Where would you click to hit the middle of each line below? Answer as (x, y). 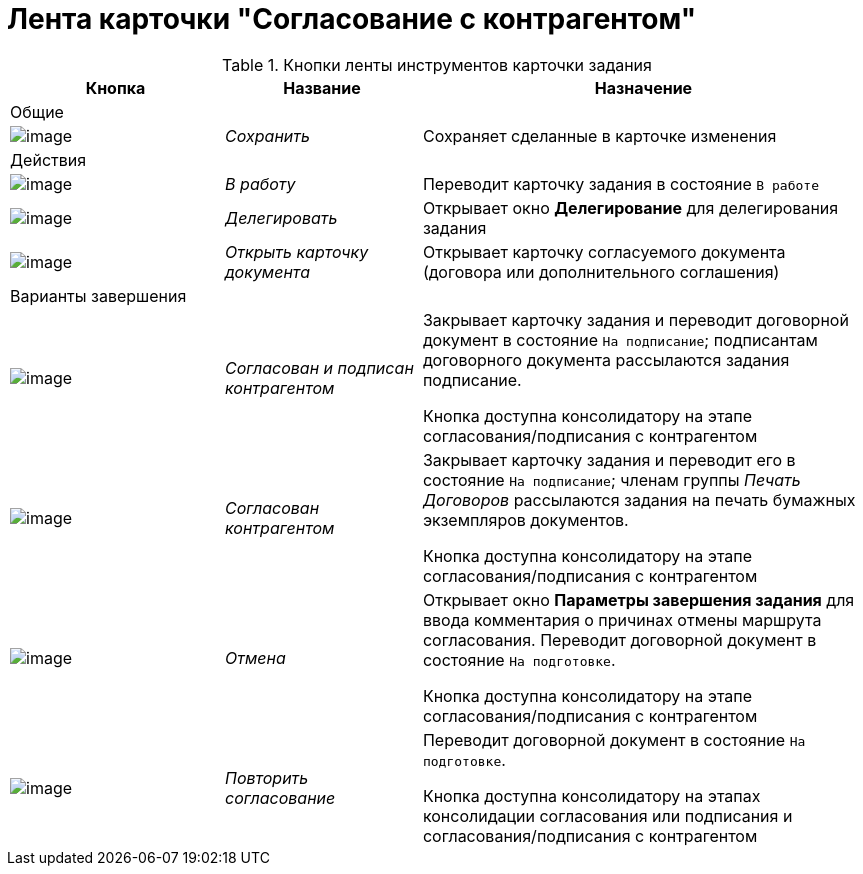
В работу (260, 183)
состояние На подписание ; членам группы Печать (611, 479)
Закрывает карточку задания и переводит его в (609, 459)
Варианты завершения (98, 295)
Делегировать (281, 217)
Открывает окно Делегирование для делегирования (630, 207)
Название (322, 87)
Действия (48, 159)
